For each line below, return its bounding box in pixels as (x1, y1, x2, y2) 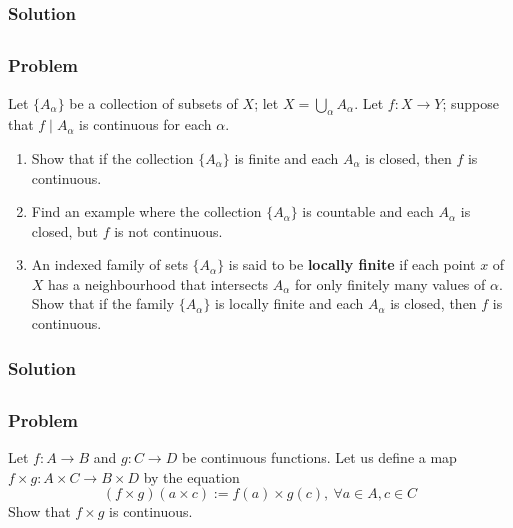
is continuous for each (79, 114, 212, 135)
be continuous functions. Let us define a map (181, 447, 457, 468)
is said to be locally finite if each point (228, 254, 476, 275)
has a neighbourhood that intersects (48, 273, 269, 294)
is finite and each (234, 147, 339, 168)
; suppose (442, 92, 499, 113)
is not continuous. (114, 220, 223, 241)
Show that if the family (31, 293, 175, 314)
